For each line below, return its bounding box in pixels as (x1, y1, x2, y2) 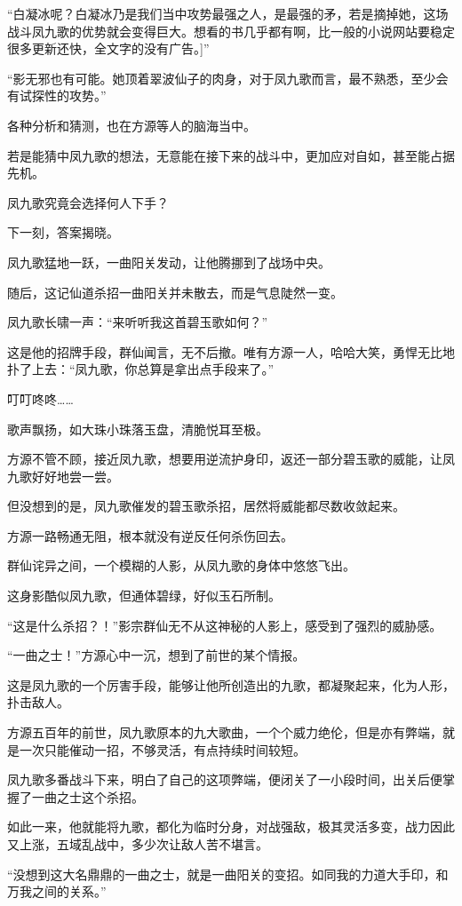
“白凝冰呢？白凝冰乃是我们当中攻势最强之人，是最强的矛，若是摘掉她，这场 (7, 4, 449, 22)
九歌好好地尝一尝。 (7, 466, 119, 485)
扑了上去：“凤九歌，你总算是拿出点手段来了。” (7, 360, 275, 378)
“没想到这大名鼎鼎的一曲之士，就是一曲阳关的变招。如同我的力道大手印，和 (7, 864, 449, 883)
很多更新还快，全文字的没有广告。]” (7, 39, 210, 58)
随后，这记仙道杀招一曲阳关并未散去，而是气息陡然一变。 (7, 282, 343, 301)
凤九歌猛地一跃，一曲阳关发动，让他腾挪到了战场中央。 (7, 252, 331, 271)
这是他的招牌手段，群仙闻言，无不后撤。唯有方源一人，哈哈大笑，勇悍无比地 (7, 342, 455, 361)
